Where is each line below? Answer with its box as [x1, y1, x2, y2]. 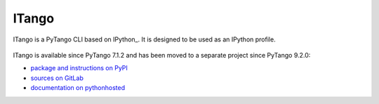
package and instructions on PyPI [30, 64, 128, 72]
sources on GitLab [30, 74, 84, 82]
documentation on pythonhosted [30, 84, 126, 92]
